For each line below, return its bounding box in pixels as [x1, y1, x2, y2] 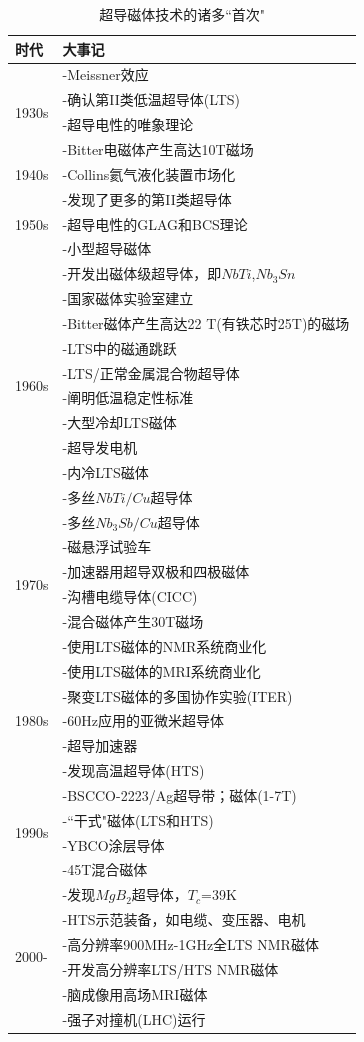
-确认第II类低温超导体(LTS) [62, 89, 241, 110]
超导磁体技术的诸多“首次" [99, 4, 266, 24]
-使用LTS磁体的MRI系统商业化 [62, 660, 261, 681]
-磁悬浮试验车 [62, 536, 152, 557]
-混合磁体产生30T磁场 [62, 611, 204, 631]
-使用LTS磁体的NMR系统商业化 [62, 635, 267, 656]
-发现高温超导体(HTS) [62, 760, 205, 781]
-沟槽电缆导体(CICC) [62, 586, 198, 607]
